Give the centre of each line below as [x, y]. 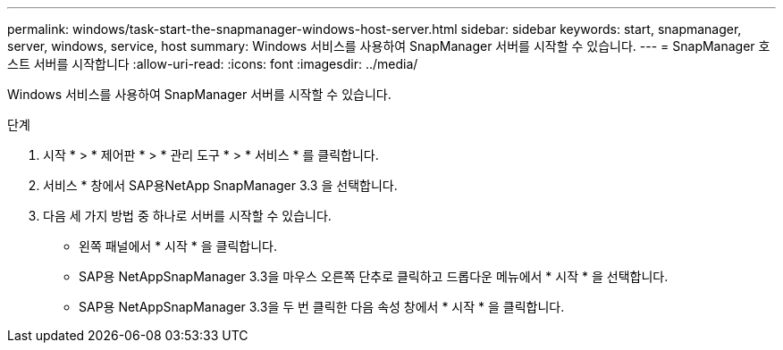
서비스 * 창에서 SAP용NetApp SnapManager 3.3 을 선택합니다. [220, 185]
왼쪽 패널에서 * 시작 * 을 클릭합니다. [178, 246]
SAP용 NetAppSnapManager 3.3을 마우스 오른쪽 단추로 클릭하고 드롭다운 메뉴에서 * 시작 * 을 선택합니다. [374, 276]
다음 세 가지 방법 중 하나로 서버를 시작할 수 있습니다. [187, 216]
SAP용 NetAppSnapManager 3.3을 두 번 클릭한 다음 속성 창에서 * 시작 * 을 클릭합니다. [322, 307]
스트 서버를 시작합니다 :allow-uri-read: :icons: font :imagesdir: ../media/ [213, 64]
